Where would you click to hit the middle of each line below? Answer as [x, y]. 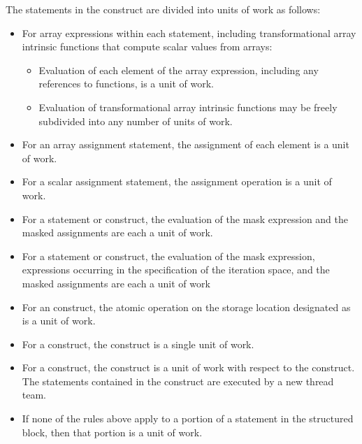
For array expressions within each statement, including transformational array [189, 33]
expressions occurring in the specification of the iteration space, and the [176, 270]
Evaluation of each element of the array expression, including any [179, 70]
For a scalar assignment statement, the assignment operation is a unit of [177, 181]
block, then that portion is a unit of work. [112, 432]
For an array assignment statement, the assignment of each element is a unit [186, 144]
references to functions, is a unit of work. [126, 84]
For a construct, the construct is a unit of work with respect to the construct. [188, 367]
